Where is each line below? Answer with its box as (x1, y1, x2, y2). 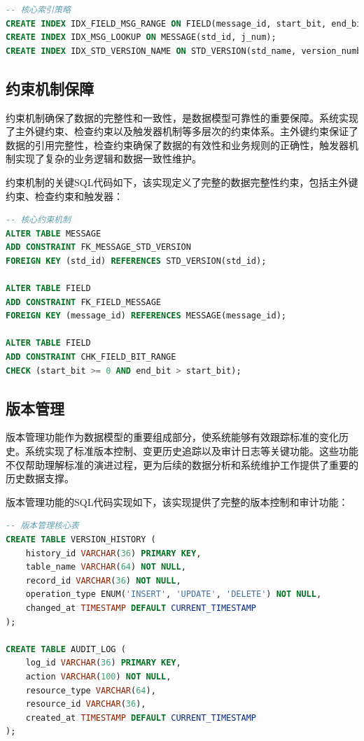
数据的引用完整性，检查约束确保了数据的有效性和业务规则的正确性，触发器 (6, 137, 349, 152)
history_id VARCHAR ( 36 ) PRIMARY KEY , (25, 548, 202, 558)
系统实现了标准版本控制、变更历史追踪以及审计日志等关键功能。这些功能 (24, 444, 358, 458)
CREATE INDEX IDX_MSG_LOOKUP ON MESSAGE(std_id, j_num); (6, 32, 276, 43)
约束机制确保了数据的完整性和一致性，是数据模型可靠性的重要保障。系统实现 (6, 110, 358, 125)
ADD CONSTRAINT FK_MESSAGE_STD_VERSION (6, 242, 191, 253)
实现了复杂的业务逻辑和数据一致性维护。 (15, 151, 202, 166)
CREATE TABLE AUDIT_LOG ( (6, 644, 126, 654)
